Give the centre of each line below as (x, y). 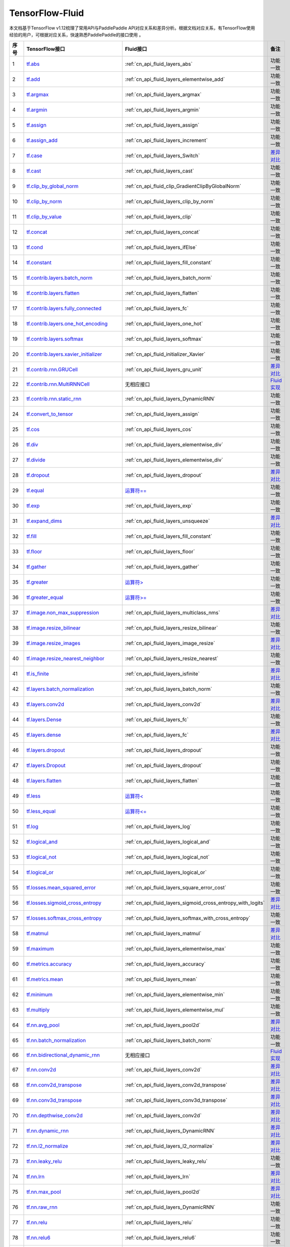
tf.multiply (38, 1010)
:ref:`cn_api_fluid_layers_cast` (159, 171)
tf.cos (33, 429)
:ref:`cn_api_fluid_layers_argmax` (163, 95)
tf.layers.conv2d (46, 704)
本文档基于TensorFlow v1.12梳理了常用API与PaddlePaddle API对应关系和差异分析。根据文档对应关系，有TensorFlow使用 (132, 28)
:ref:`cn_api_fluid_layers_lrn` (158, 1177)
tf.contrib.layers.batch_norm (60, 278)
